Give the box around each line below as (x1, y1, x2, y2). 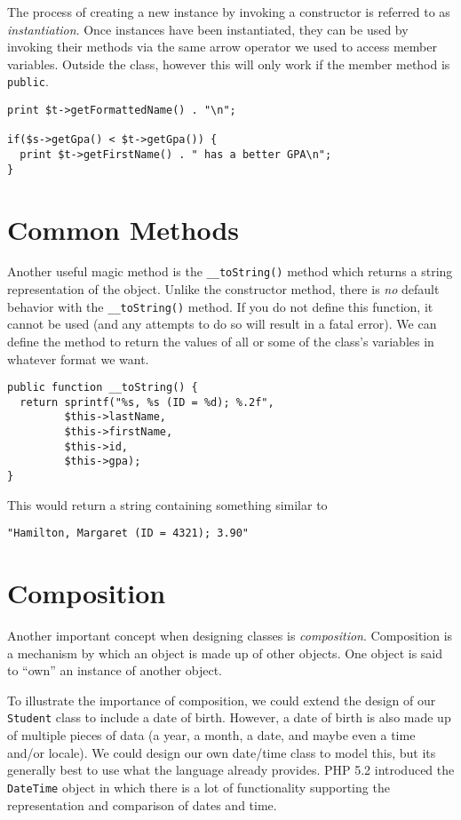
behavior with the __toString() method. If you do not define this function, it (7, 297, 433, 315)
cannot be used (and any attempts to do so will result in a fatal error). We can (7, 314, 437, 333)
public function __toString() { (7, 381, 198, 394)
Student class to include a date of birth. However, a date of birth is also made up (7, 708, 451, 727)
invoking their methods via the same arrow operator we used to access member (7, 37, 437, 56)
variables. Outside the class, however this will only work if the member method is (7, 54, 450, 73)
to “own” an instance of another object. (7, 661, 223, 680)
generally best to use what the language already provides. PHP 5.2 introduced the (7, 760, 455, 779)
